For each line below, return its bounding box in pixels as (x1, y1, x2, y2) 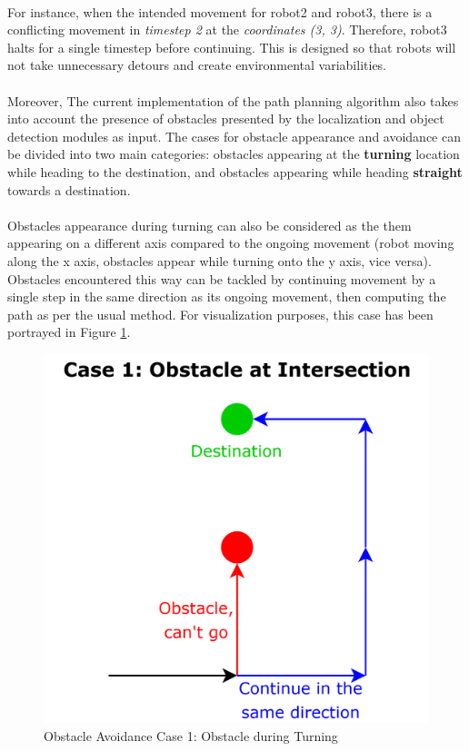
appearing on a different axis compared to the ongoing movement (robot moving (7, 233, 454, 252)
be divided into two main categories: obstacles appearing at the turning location (7, 144, 460, 163)
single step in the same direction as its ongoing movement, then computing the (7, 287, 446, 306)
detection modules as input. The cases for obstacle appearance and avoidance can (7, 126, 461, 145)
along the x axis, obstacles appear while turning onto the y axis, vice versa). (7, 251, 432, 270)
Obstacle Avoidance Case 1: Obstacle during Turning (44, 726, 338, 745)
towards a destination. (7, 180, 131, 199)
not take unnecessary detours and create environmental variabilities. (7, 55, 387, 74)
